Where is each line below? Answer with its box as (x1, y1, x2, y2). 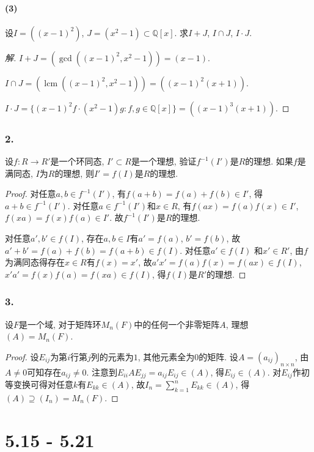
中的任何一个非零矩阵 (134, 317, 220, 330)
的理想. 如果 (245, 155, 293, 168)
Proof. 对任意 (5, 187, 56, 200)
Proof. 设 (5, 350, 39, 363)
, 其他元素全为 (137, 350, 195, 363)
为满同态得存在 (5, 256, 65, 269)
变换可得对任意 (13, 378, 73, 391)
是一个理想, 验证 (131, 155, 197, 168)
